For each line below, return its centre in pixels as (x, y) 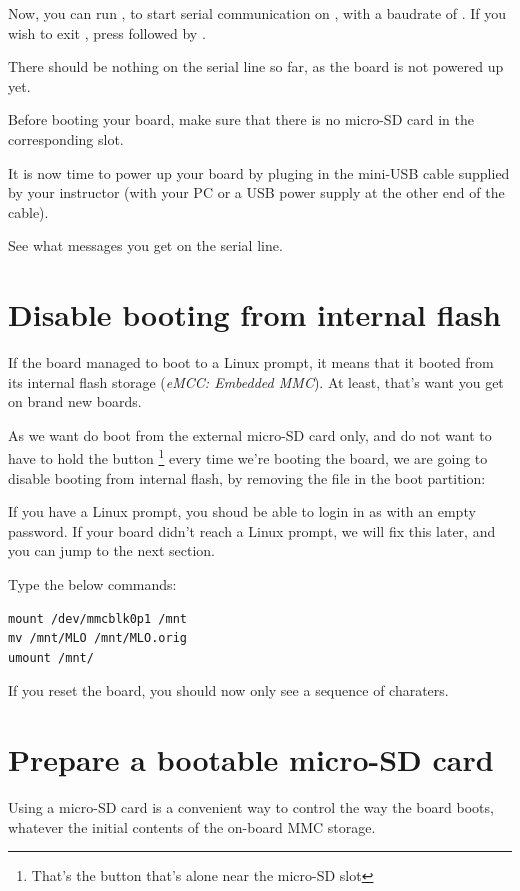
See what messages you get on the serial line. (145, 245)
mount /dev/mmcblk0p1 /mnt (97, 618)
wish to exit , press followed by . (107, 32)
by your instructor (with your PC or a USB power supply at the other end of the (256, 192)
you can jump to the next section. (111, 550)
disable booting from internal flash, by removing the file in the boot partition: (247, 477)
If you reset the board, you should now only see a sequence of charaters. (228, 690)
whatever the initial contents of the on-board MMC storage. (192, 826)
